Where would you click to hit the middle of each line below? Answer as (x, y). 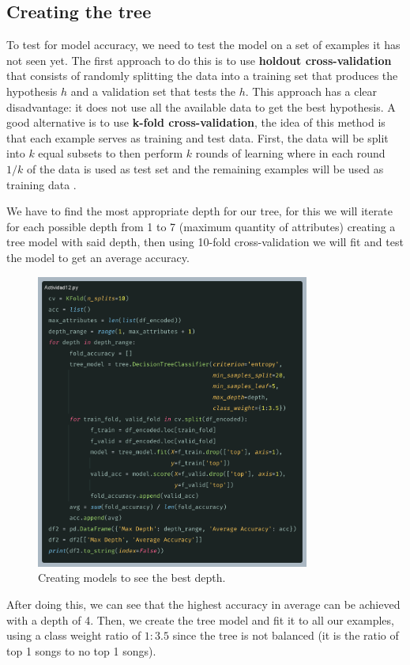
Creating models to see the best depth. (132, 578)
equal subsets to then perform (111, 153)
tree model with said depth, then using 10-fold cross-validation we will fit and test (205, 242)
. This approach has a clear (311, 91)
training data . (41, 184)
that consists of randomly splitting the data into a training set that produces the (202, 76)
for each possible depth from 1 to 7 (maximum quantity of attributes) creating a (201, 226)
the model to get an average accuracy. (98, 257)
